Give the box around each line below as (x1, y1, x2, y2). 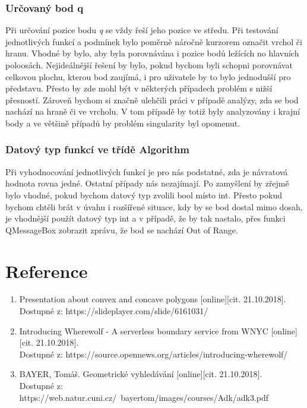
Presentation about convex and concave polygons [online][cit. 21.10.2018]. (19, 293, 286, 305)
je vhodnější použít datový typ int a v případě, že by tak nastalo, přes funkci (5, 212, 286, 224)
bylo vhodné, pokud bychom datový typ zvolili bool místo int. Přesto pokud (5, 188, 282, 201)
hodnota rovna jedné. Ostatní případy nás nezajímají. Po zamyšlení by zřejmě (5, 177, 289, 189)
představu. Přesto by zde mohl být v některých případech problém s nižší (5, 82, 273, 94)
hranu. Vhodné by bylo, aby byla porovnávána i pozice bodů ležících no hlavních (5, 47, 299, 59)
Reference (5, 258, 88, 283)
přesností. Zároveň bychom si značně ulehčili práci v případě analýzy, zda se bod (5, 93, 299, 106)
